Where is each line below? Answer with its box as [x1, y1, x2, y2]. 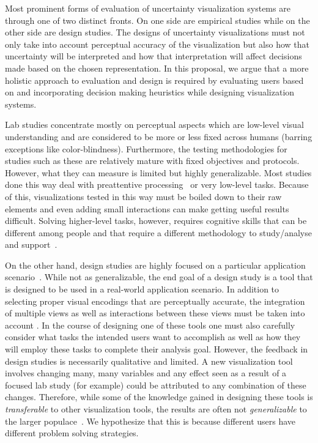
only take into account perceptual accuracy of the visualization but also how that [5, 37, 310, 50]
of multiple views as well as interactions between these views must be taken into [5, 307, 305, 319]
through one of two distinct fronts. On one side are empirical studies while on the [5, 13, 310, 26]
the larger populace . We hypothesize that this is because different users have [5, 414, 296, 427]
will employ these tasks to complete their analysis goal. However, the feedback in [5, 343, 308, 356]
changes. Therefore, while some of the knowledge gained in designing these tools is [5, 390, 313, 403]
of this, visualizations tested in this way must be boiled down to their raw [5, 190, 282, 203]
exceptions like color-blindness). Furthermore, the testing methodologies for [5, 142, 287, 155]
